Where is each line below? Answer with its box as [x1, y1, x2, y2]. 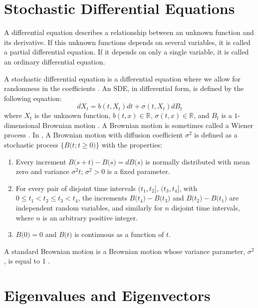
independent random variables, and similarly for [15, 202, 163, 213]
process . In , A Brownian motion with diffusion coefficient [4, 129, 183, 140]
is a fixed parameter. [107, 166, 170, 176]
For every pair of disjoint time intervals [15, 182, 136, 193]
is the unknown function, [34, 110, 111, 120]
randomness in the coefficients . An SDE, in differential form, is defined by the [4, 83, 244, 93]
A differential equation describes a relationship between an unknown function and [4, 27, 254, 37]
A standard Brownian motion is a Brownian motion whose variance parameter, [4, 245, 246, 256]
